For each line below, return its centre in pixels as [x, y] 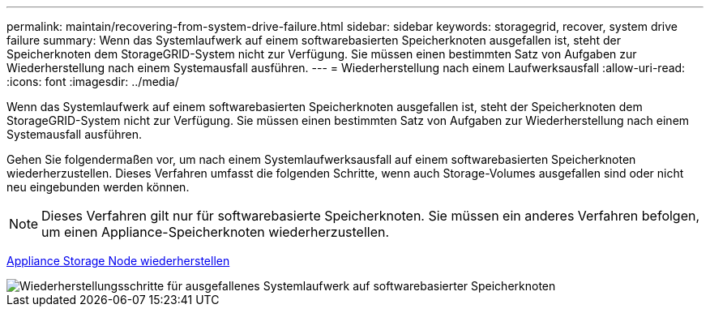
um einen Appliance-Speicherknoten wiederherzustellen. [216, 232]
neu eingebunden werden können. [98, 187]
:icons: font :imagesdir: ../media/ [93, 81]
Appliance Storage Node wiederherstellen [118, 261]
